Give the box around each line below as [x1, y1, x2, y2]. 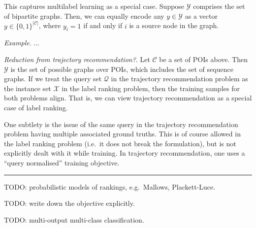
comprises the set [193, 1, 245, 11]
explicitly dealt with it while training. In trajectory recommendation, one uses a [4, 148, 245, 158]
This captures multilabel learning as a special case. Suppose [4, 1, 185, 11]
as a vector [185, 10, 218, 21]
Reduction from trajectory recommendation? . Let [4, 54, 150, 65]
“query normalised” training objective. [4, 157, 120, 167]
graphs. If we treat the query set [4, 73, 102, 84]
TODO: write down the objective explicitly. [4, 198, 135, 208]
